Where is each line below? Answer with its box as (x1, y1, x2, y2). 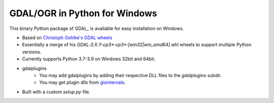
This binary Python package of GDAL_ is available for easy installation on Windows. (9, 25, 184, 31)
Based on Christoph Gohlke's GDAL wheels (22, 35, 113, 41)
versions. (22, 49, 42, 55)
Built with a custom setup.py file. (22, 89, 91, 95)
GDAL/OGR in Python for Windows (9, 8, 157, 19)
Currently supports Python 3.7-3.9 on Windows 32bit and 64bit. (22, 56, 156, 62)
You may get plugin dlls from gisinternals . (39, 79, 126, 86)
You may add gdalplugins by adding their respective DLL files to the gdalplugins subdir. (39, 72, 222, 78)
